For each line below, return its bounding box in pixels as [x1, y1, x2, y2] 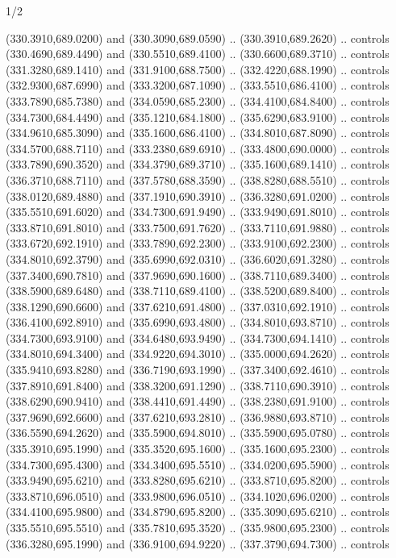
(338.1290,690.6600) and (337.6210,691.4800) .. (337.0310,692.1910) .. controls [6, 298, 390, 314]
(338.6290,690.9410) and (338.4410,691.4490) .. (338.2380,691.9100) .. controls [6, 393, 390, 410]
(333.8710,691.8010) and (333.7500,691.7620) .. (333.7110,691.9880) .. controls [6, 219, 390, 235]
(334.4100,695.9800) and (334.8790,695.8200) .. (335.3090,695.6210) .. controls [6, 503, 390, 520]
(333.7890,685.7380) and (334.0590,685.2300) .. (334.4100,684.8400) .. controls [6, 92, 390, 109]
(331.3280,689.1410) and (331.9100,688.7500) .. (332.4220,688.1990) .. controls [6, 60, 390, 77]
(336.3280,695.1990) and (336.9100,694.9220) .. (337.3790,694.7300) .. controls [6, 535, 390, 552]
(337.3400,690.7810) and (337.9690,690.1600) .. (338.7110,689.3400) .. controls [6, 266, 390, 283]
